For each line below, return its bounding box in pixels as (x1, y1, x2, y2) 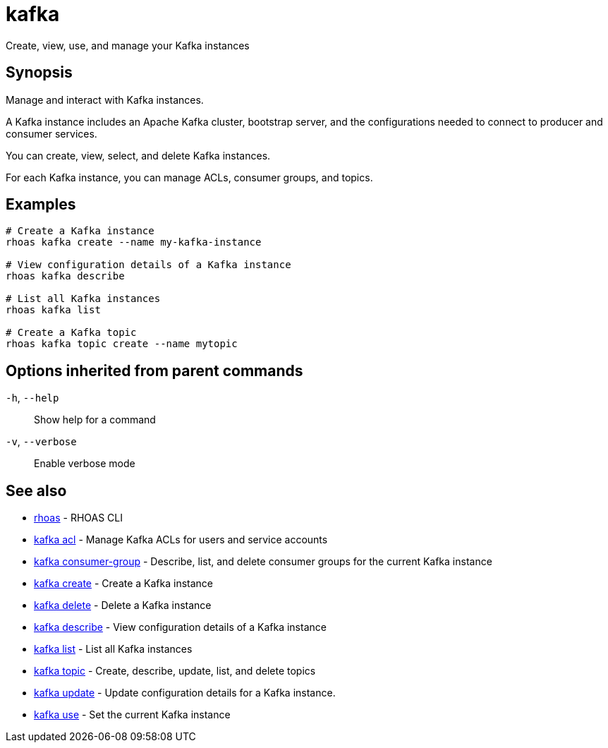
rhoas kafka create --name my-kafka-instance (6, 236, 262, 248)
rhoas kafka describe (6, 270, 125, 282)
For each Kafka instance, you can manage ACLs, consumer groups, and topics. (6, 171, 373, 183)
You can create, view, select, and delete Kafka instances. (6, 149, 271, 162)
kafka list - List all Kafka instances (34, 643, 193, 656)
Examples (6, 195, 76, 214)
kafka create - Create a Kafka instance (34, 577, 214, 590)
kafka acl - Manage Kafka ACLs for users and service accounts (34, 533, 328, 546)
